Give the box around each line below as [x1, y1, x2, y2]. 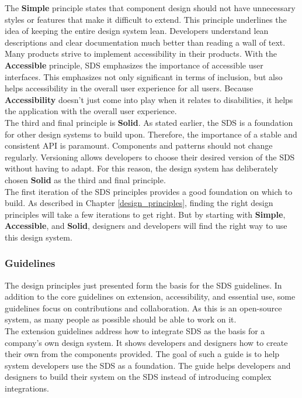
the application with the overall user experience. [5, 105, 177, 117]
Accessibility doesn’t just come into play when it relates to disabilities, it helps [5, 93, 293, 105]
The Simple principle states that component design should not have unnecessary [5, 2, 296, 13]
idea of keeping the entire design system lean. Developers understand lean [5, 25, 269, 37]
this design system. [5, 231, 72, 243]
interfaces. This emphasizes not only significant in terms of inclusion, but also [5, 70, 283, 83]
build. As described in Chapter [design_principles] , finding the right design [5, 197, 273, 209]
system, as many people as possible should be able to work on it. [5, 313, 237, 325]
